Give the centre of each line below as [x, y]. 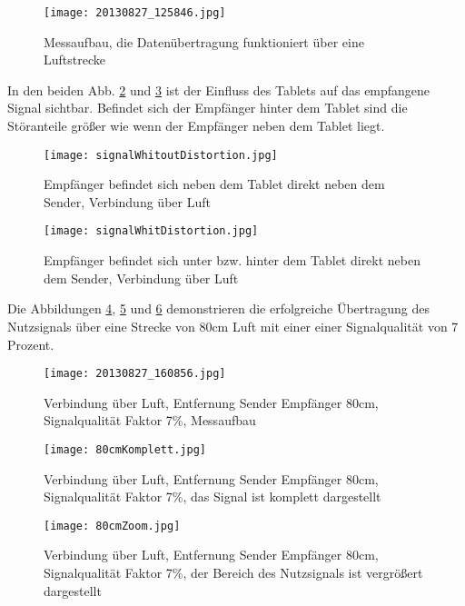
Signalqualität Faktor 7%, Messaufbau [150, 420]
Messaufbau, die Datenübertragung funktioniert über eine [204, 41]
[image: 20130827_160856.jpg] [135, 374]
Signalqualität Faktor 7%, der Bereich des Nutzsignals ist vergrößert [233, 573]
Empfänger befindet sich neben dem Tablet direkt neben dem [214, 184]
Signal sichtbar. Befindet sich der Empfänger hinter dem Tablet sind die [208, 108]
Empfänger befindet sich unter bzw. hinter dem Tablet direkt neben [232, 260]
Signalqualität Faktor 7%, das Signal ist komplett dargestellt [213, 497]
